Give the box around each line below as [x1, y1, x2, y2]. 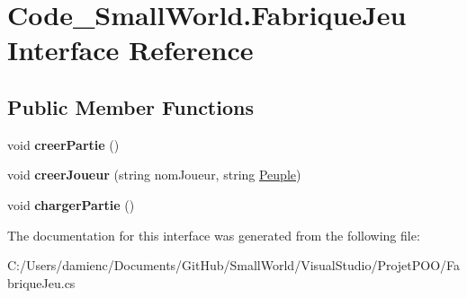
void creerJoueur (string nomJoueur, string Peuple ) [7, 165, 301, 184]
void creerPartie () [7, 135, 120, 153]
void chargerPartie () [7, 195, 135, 214]
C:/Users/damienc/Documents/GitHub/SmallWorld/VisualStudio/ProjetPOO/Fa [7, 256, 461, 275]
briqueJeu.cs [7, 273, 76, 292]
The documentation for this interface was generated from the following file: [7, 225, 420, 244]
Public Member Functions [7, 92, 254, 120]
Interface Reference [7, 31, 254, 68]
